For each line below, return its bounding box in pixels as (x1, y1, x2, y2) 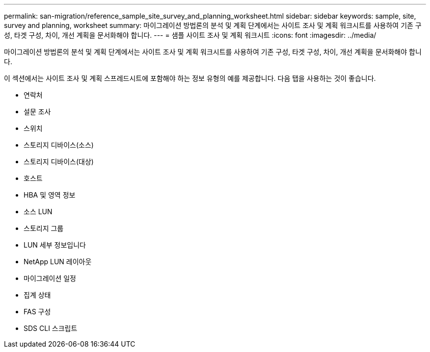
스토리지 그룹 (24, 224, 64, 232)
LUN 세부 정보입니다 (24, 241, 86, 249)
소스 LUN (24, 207, 53, 216)
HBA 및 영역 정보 (24, 191, 76, 199)
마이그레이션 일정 (24, 274, 76, 282)
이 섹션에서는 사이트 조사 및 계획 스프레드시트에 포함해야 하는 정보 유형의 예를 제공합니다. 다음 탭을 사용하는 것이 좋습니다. (4, 74, 376, 82)
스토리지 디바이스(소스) (24, 141, 94, 149)
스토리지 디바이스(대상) (24, 157, 94, 166)
